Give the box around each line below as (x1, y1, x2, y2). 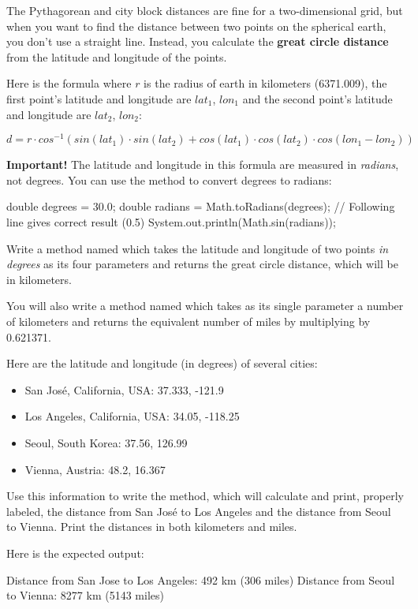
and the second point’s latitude (242, 90, 393, 106)
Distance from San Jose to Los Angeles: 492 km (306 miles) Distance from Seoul (6, 571, 395, 588)
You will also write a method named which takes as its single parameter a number (6, 297, 404, 314)
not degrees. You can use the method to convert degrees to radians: (6, 171, 332, 188)
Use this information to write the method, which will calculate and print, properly (6, 488, 404, 504)
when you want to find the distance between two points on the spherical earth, (6, 17, 386, 34)
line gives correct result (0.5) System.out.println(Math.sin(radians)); (6, 214, 336, 230)
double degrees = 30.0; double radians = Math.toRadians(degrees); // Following (6, 198, 395, 215)
